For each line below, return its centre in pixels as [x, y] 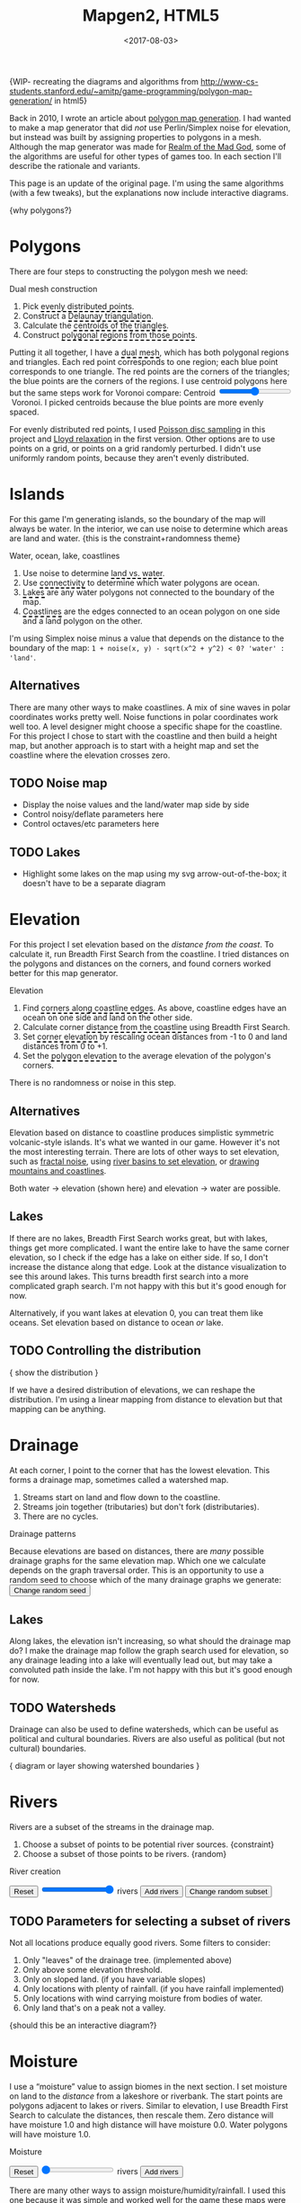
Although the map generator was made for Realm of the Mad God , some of [148, 147]
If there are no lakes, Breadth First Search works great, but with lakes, [138, 1238]
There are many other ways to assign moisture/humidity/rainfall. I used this [147, 2190]
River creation [35, 1871]
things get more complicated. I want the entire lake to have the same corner [150, 1248]
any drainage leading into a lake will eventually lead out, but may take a [141, 1660]
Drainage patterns [43, 1533]
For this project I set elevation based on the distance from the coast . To [142, 945]
